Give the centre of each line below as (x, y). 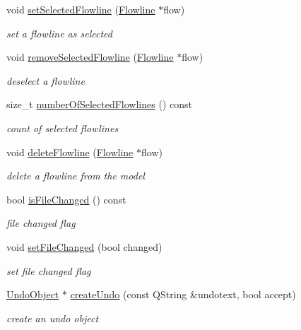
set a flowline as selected (59, 33)
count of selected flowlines (63, 128)
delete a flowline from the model (76, 176)
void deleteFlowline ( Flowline (70, 152)
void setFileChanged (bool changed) (84, 246)
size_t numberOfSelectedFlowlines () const (99, 104)
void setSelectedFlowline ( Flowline (81, 9)
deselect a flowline (46, 80)
